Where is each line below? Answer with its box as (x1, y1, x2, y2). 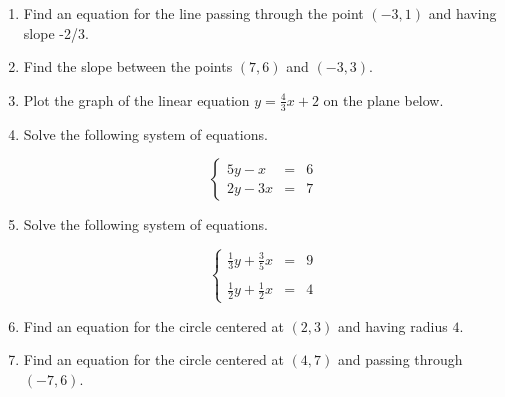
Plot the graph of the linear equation (23, 89, 250, 110)
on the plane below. (323, 89, 444, 110)
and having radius (337, 315, 448, 336)
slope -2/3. (23, 22, 89, 43)
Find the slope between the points (23, 56, 233, 77)
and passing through (337, 349, 463, 370)
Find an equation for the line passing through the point (23, 3, 364, 23)
